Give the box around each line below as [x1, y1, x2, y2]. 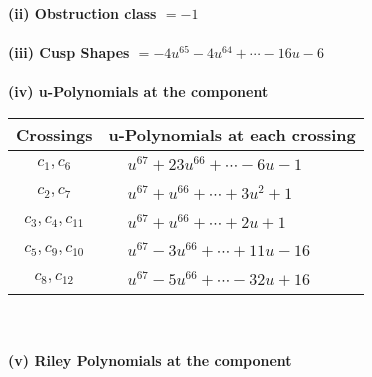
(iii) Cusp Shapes [8, 42, 130, 63]
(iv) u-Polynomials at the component [8, 81, 269, 102]
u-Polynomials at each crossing [108, 122, 356, 146]
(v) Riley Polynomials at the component [8, 349, 292, 370]
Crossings [16, 122, 93, 146]
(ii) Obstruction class [8, 3, 157, 23]
